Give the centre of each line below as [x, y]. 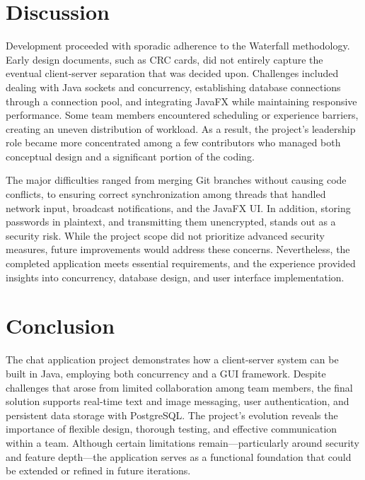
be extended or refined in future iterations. [98, 470]
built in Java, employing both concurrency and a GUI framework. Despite [166, 373]
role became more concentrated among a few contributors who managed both [173, 142]
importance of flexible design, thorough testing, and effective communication [172, 429]
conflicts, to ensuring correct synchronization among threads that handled [166, 194]
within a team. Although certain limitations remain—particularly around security [182, 442]
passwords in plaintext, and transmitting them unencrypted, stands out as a [171, 222]
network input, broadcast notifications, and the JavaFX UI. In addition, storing [178, 207]
